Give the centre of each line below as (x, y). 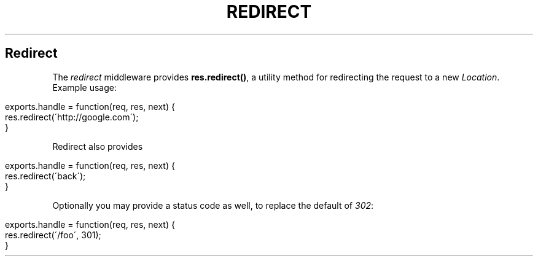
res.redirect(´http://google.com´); (72, 117)
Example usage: (84, 87)
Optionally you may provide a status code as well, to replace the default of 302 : (213, 205)
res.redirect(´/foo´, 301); (53, 235)
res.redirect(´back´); (45, 176)
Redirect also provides (98, 146)
